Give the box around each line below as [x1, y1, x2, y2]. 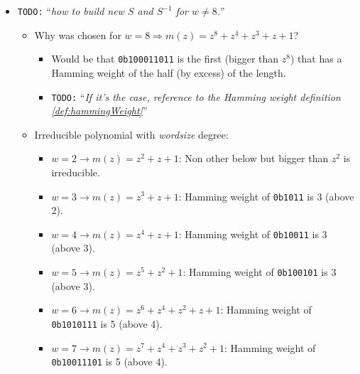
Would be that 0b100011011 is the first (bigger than [51, 51, 279, 66]
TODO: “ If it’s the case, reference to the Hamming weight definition [51, 89, 341, 104]
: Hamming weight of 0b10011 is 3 [178, 226, 327, 241]
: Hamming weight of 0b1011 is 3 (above [178, 188, 354, 203]
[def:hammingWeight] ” [51, 103, 148, 118]
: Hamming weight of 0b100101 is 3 [182, 265, 337, 279]
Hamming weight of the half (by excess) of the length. [51, 65, 286, 80]
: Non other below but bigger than [178, 151, 329, 166]
